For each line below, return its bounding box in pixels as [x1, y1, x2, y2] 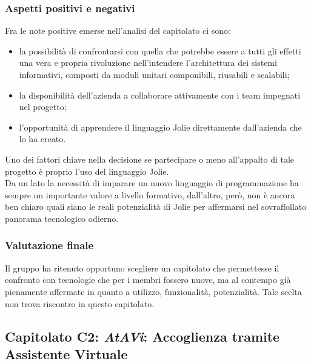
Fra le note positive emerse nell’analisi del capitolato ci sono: [5, 24, 230, 37]
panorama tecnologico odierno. [5, 212, 119, 224]
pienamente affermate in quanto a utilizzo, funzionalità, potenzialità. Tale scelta [5, 285, 302, 297]
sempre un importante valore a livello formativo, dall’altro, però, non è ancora [5, 188, 295, 201]
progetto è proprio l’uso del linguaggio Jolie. [5, 164, 169, 177]
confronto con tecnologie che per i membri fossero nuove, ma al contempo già [5, 273, 291, 286]
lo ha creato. [19, 132, 66, 145]
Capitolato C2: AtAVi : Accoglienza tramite [5, 327, 280, 345]
